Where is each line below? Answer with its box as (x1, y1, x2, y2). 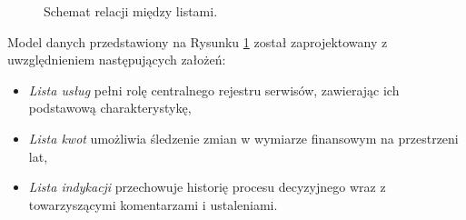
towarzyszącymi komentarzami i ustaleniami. (28, 195, 278, 214)
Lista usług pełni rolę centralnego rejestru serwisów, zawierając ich (28, 80, 400, 99)
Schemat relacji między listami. (44, 2, 218, 20)
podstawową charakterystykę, (28, 98, 192, 117)
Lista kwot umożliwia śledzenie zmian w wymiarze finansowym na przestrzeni (28, 128, 459, 147)
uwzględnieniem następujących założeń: (7, 50, 226, 69)
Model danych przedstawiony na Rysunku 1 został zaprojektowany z (7, 32, 388, 51)
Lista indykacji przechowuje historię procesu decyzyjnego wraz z (28, 177, 386, 196)
